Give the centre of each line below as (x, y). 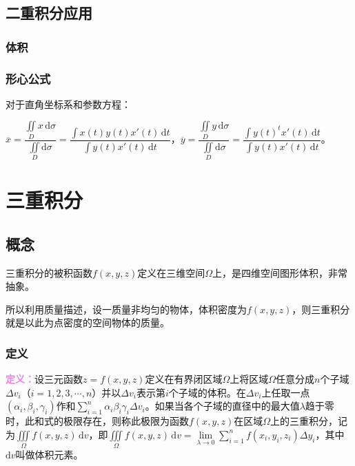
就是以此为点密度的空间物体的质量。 (88, 322)
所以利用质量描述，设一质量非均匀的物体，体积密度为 (126, 309)
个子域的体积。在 (207, 392)
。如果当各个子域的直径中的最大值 (222, 406)
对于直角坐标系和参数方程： (68, 104)
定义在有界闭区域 (184, 379)
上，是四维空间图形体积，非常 (280, 272)
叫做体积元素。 (49, 455)
